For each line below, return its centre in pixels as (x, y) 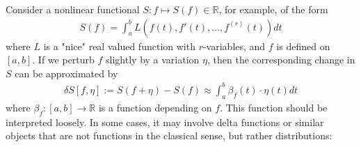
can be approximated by (66, 73)
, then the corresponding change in (281, 60)
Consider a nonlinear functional (73, 9)
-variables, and (234, 46)
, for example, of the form (273, 9)
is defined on (303, 46)
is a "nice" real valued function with (119, 46)
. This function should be (274, 107)
